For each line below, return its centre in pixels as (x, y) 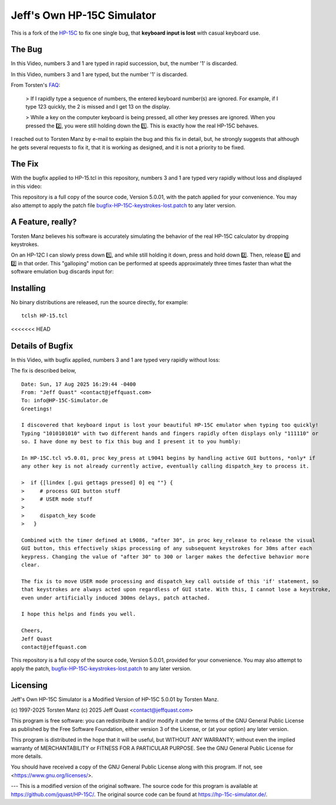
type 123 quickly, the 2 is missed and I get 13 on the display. (98, 107)
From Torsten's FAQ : (36, 85)
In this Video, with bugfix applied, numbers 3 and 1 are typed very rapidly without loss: (115, 360)
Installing (28, 288)
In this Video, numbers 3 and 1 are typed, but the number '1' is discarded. (99, 74)
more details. (27, 756)
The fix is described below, (43, 370)
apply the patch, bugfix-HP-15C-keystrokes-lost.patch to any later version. (101, 668)
